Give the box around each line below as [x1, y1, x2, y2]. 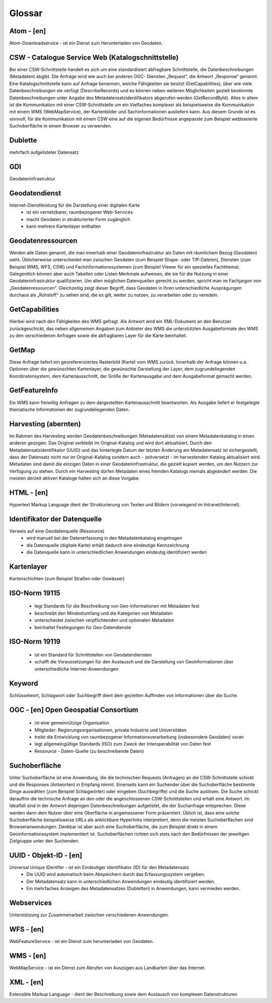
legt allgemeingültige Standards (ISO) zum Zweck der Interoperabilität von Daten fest [34, 741, 211, 747]
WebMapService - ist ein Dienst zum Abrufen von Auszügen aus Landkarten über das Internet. [9, 965, 206, 971]
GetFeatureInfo [9, 386, 58, 395]
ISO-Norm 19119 [9, 637, 60, 646]
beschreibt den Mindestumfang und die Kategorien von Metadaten [34, 610, 173, 616]
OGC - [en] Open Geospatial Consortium [9, 705, 139, 714]
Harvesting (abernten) [9, 420, 81, 428]
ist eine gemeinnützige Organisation [34, 720, 109, 726]
